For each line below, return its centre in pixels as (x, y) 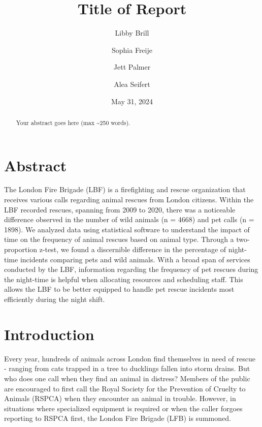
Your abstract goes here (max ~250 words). (73, 122)
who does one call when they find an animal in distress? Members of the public (127, 378)
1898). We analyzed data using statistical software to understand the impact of (127, 229)
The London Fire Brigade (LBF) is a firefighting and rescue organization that (125, 189)
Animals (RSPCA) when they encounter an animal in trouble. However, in (120, 398)
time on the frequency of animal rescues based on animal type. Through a (119, 239)
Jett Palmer (132, 67)
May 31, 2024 (132, 101)
